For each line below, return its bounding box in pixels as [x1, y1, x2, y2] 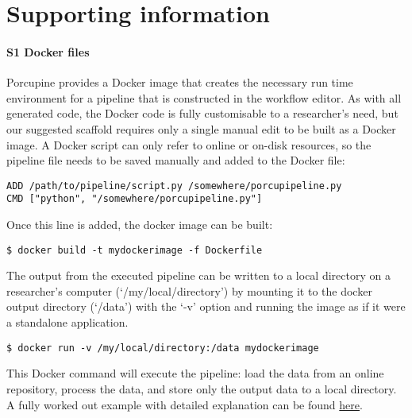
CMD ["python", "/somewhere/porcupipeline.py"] [6, 193, 263, 205]
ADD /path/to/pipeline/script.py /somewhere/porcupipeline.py [6, 180, 342, 192]
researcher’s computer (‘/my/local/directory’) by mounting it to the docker [6, 282, 372, 299]
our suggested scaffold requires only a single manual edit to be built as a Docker [6, 120, 396, 137]
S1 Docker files [6, 43, 90, 60]
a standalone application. [6, 314, 129, 331]
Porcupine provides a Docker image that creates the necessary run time [6, 74, 353, 91]
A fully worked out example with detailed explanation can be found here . [6, 396, 363, 412]
